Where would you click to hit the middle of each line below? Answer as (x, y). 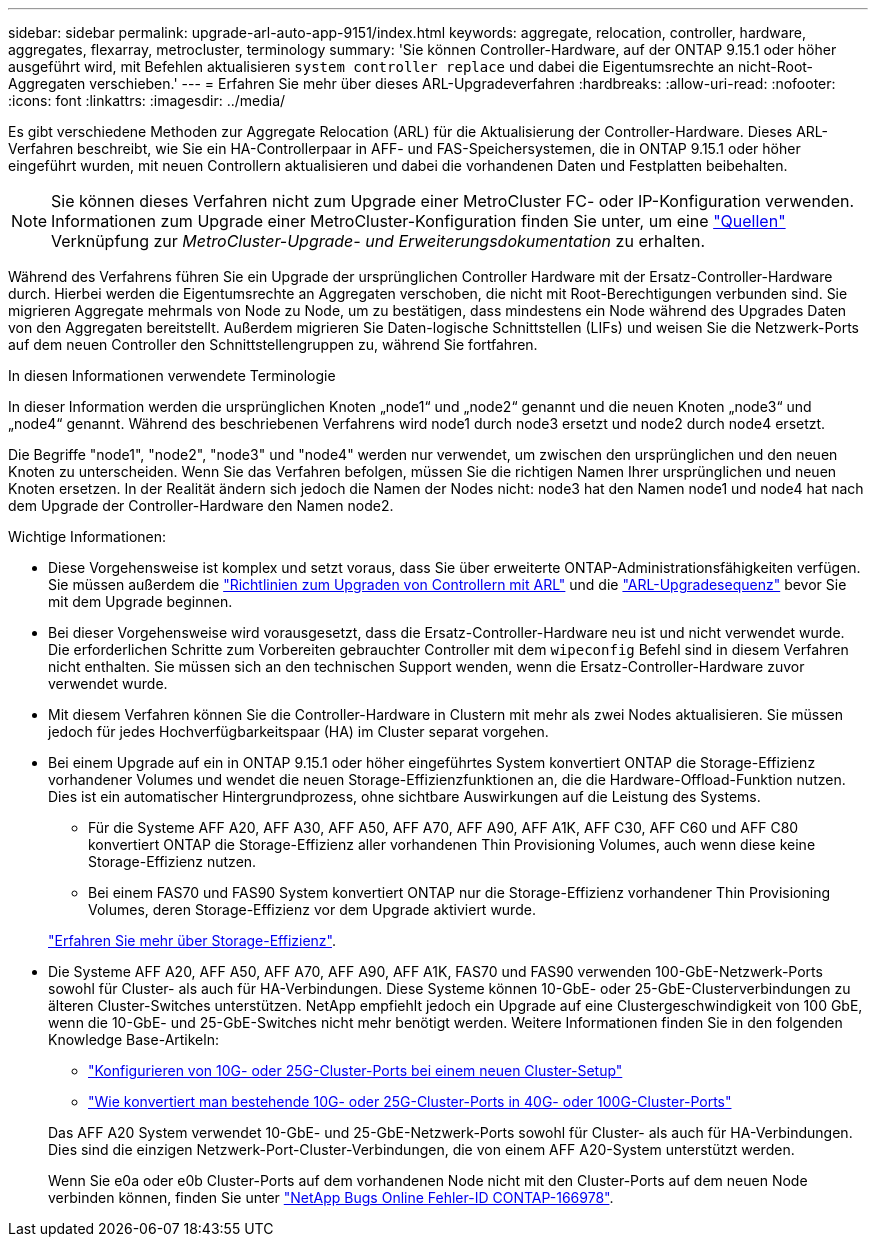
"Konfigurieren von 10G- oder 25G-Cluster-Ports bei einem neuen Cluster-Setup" (355, 1070)
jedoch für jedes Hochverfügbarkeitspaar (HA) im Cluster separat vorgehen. (298, 731)
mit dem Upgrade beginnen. (140, 601)
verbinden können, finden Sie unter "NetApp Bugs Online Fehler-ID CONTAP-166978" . (331, 1197)
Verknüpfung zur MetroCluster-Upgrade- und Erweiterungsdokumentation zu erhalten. (378, 241)
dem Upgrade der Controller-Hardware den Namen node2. (201, 505)
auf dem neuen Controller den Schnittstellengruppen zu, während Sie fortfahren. (273, 344)
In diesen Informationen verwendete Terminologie (172, 375)
